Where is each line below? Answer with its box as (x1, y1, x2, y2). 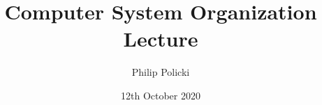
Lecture (123, 24, 198, 53)
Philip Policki (131, 65, 190, 79)
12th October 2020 (121, 88, 200, 102)
